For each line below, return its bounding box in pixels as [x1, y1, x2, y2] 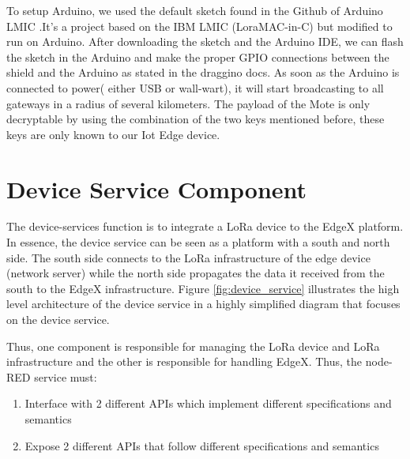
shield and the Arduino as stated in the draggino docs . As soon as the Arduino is [6, 64, 400, 81]
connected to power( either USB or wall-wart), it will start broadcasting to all [6, 79, 384, 96]
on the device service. [6, 311, 110, 328]
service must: [34, 368, 97, 385]
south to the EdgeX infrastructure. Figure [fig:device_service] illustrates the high [6, 280, 400, 296]
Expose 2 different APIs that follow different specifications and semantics [24, 437, 379, 453]
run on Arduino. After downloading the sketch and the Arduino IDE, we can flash [6, 33, 404, 50]
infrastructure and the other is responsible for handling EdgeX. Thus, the [6, 353, 363, 370]
